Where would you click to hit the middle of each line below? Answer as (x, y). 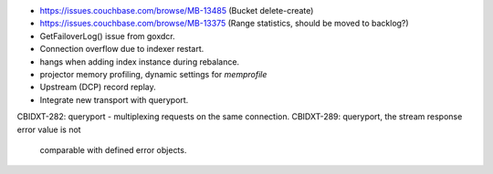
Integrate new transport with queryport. (114, 99)
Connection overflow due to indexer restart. (122, 49)
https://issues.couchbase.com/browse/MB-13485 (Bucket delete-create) (177, 10)
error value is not (49, 129)
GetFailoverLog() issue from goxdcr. (107, 36)
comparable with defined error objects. (113, 149)
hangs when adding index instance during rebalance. (140, 61)
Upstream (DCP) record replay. (98, 87)
